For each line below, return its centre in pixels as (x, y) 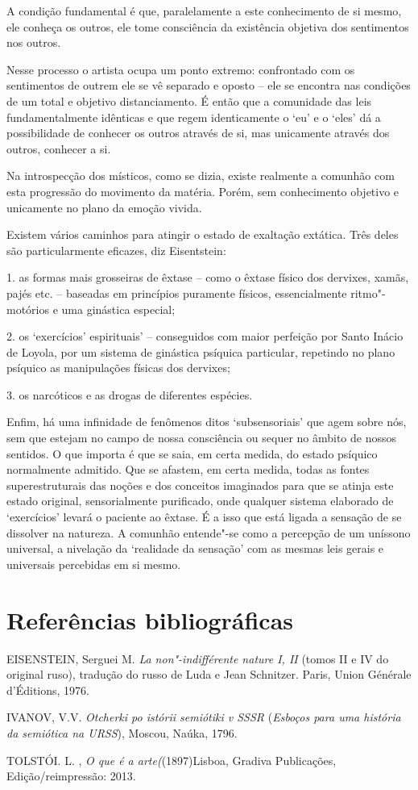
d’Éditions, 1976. (48, 690)
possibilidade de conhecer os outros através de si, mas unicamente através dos (198, 133)
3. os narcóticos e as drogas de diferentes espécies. (130, 394)
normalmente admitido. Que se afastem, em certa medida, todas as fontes (188, 469)
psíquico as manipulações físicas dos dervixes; (118, 368)
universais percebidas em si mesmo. (94, 564)
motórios (28, 309)
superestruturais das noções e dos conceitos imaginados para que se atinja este (200, 485)
